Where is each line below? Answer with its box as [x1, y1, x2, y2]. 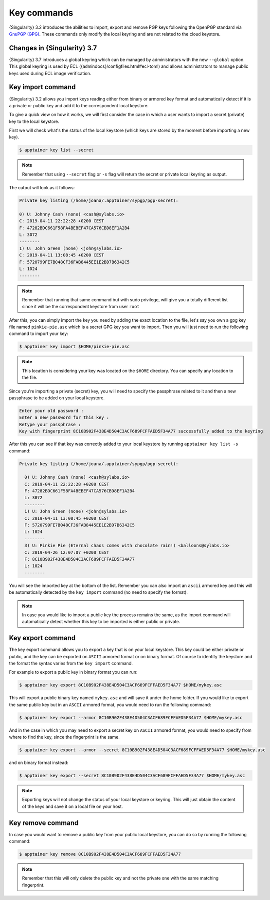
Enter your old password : [19, 408, 84, 413]
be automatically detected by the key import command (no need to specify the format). [9, 589, 188, 595]
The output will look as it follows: [9, 185, 75, 191]
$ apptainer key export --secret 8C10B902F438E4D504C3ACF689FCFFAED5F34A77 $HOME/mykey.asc [19, 773, 245, 779]
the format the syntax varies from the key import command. [9, 660, 133, 666]
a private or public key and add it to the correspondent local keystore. [9, 102, 149, 108]
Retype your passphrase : [19, 422, 81, 427]
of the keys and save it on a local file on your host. [22, 803, 123, 809]
